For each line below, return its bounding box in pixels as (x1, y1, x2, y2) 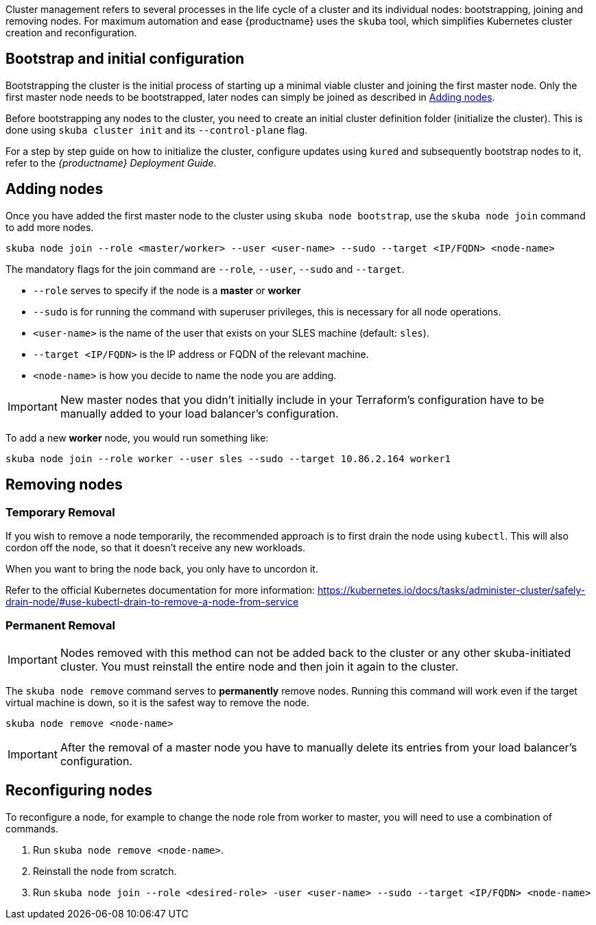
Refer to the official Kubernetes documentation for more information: (5, 584, 315, 596)
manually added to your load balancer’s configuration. (60, 406, 339, 420)
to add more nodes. (5, 221, 94, 233)
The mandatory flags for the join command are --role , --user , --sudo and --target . (5, 263, 405, 275)
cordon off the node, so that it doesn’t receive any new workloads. (5, 541, 306, 553)
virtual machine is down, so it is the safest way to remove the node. (5, 696, 309, 708)
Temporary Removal (5, 505, 115, 519)
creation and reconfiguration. (5, 27, 137, 38)
